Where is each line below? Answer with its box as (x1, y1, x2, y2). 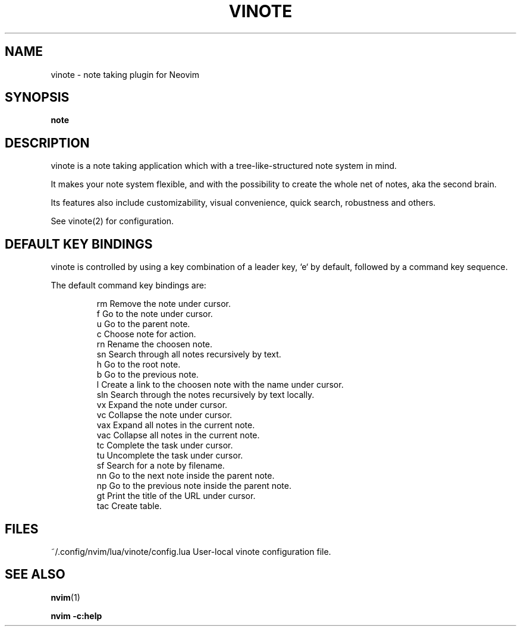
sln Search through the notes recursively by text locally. (96, 390, 315, 400)
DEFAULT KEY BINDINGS (5, 236, 153, 252)
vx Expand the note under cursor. (96, 400, 228, 410)
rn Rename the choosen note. (96, 339, 213, 350)
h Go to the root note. (96, 359, 181, 370)
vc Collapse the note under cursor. (96, 410, 233, 420)
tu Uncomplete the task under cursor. (96, 450, 243, 461)
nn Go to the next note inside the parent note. (96, 470, 275, 481)
